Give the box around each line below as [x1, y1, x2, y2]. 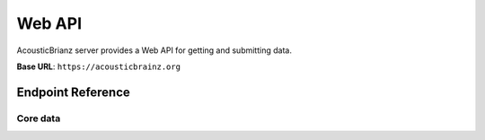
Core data [16, 112, 61, 125]
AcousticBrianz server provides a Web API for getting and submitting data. [16, 45, 292, 56]
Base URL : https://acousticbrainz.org [16, 61, 181, 72]
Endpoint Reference [16, 84, 130, 100]
